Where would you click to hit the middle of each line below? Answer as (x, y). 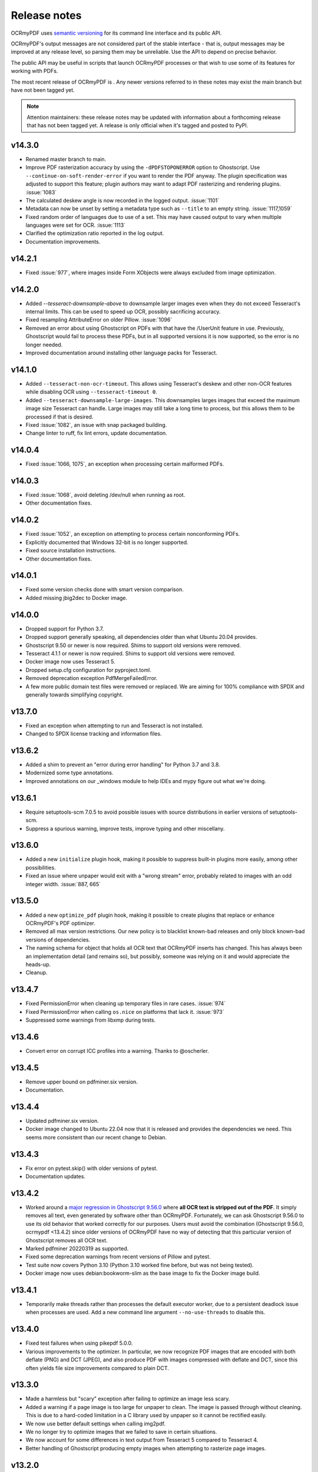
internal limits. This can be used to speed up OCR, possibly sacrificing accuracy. (123, 311)
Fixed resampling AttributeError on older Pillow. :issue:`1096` (99, 320)
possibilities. (41, 867)
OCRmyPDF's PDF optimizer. (60, 923)
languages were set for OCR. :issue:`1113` (76, 225)
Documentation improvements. (63, 241)
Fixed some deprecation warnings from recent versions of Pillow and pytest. (118, 1256)
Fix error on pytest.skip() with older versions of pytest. (92, 1168)
